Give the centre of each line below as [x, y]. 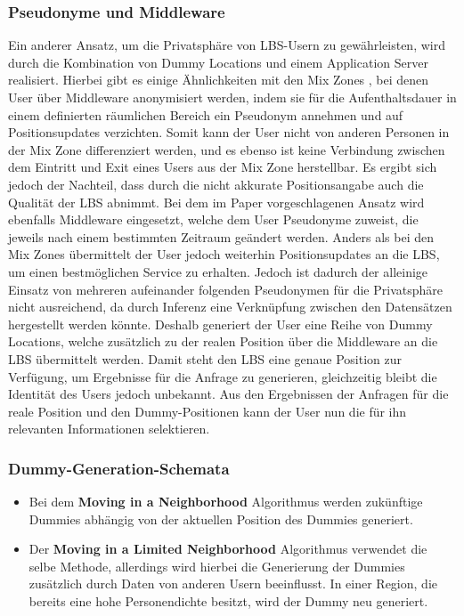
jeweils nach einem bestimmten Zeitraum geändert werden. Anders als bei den [221, 236]
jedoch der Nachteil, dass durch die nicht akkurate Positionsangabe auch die [216, 184]
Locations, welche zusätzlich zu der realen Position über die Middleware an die [223, 341]
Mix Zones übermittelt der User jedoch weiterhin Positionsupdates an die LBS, [224, 254]
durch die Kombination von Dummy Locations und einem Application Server [218, 62]
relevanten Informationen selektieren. [109, 429]
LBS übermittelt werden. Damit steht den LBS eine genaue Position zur [205, 358]
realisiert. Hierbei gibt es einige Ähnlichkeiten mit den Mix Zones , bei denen [219, 80]
